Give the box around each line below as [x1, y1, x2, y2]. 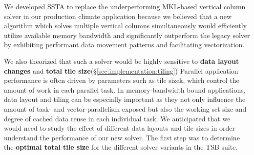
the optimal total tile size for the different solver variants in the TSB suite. [4, 142, 238, 152]
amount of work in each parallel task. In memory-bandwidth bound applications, [4, 84, 246, 95]
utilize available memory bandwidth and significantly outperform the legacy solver [4, 30, 250, 40]
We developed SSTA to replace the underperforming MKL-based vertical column [4, 1, 246, 11]
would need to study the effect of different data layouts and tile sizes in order [4, 123, 235, 133]
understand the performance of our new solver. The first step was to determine [4, 132, 240, 142]
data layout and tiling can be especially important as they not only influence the [4, 94, 246, 104]
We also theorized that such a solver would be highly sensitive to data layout [4, 56, 239, 66]
